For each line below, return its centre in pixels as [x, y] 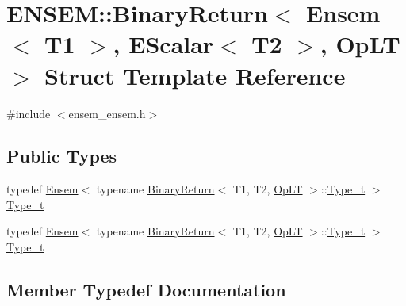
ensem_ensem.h [107, 113]
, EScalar [163, 44]
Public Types [62, 156]
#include [29, 113]
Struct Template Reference [195, 75]
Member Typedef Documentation [146, 290]
